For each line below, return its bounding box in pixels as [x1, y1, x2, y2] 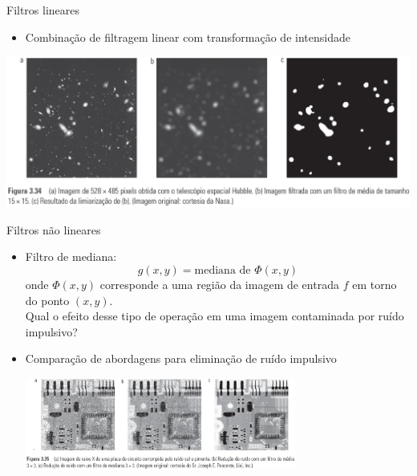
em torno [352, 275, 397, 292]
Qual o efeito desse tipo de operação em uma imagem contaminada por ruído [25, 307, 404, 324]
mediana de [194, 264, 251, 276]
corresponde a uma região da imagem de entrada [99, 275, 339, 292]
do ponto [25, 291, 70, 308]
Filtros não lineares [6, 221, 101, 238]
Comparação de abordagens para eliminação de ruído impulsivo [25, 350, 337, 367]
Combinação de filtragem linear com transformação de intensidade [25, 28, 350, 45]
